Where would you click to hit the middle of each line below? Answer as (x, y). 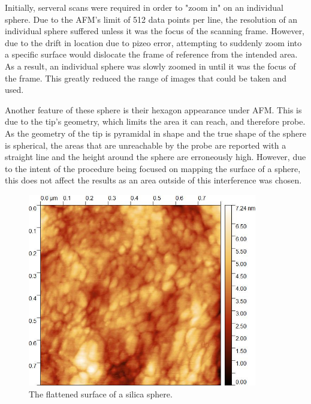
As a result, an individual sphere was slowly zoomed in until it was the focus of (150, 66)
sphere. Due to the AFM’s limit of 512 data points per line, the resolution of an (151, 19)
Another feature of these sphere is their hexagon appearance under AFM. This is (153, 109)
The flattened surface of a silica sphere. (101, 394)
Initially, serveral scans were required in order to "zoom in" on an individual (144, 7)
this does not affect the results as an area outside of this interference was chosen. (153, 180)
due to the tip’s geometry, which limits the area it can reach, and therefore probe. (155, 121)
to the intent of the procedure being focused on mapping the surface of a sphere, (153, 168)
